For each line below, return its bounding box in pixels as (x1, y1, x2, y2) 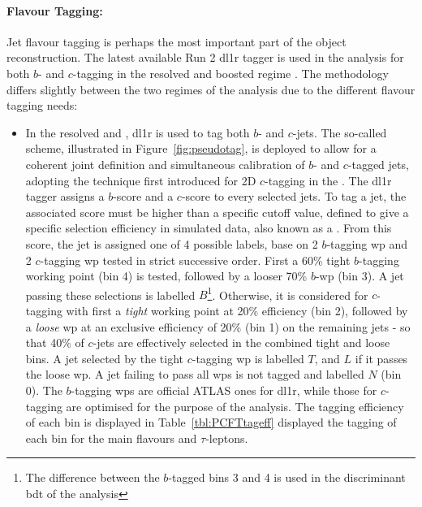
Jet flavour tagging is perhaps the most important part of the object (6, 32, 347, 50)
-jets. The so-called (292, 123, 387, 141)
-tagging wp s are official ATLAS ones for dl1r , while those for (71, 381, 377, 398)
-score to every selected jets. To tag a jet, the (181, 188, 407, 205)
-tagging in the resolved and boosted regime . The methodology (72, 64, 389, 81)
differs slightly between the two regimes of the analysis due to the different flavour (6, 80, 416, 97)
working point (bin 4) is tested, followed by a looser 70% (25, 267, 308, 284)
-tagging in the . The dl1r (265, 171, 392, 188)
